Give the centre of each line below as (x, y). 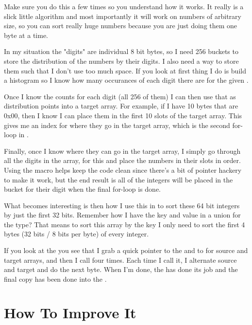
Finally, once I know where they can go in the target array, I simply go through (122, 151)
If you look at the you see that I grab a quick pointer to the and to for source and (126, 250)
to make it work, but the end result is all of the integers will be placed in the (118, 179)
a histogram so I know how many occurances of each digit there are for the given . (126, 80)
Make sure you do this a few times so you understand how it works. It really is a (124, 6)
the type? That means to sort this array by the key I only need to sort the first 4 (125, 224)
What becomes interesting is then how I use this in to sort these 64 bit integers (122, 205)
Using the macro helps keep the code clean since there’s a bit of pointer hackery (123, 170)
